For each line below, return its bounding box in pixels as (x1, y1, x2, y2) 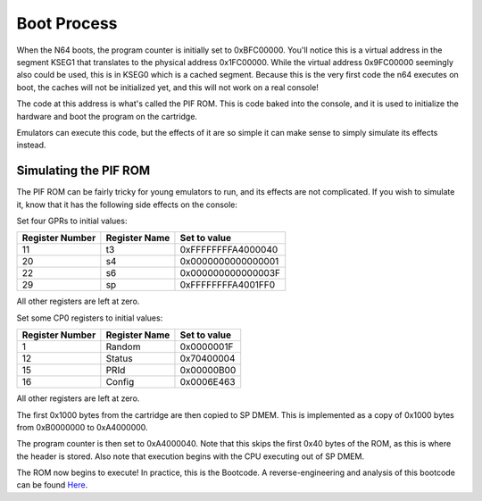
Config (105, 376, 135, 388)
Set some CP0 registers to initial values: (16, 313, 163, 323)
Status (105, 353, 133, 365)
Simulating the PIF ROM (16, 163, 151, 179)
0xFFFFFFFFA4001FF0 (179, 279, 276, 291)
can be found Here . (16, 480, 88, 490)
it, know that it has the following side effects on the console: (16, 199, 238, 210)
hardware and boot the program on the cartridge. (16, 111, 198, 121)
